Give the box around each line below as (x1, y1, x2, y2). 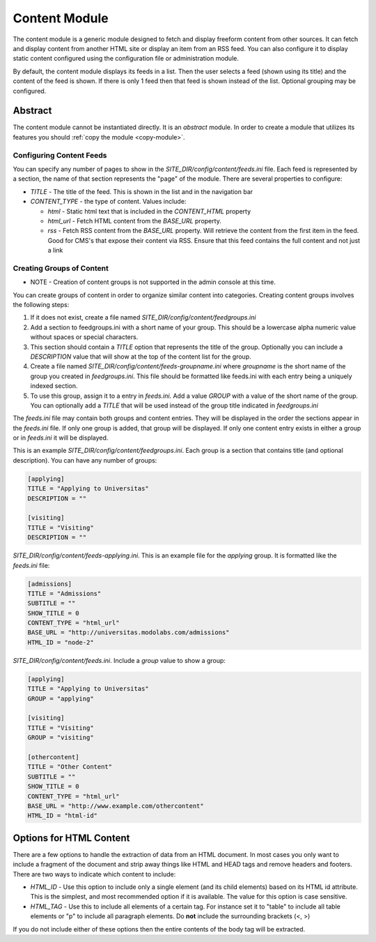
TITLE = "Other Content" (27, 763, 113, 771)
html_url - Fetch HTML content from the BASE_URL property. (47, 216, 222, 225)
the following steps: (13, 300, 70, 308)
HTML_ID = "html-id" (27, 812, 97, 820)
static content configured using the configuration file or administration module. (13, 54, 240, 63)
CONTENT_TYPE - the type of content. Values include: (30, 197, 187, 206)
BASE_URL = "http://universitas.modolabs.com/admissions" (27, 629, 230, 636)
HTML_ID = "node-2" (27, 638, 94, 646)
